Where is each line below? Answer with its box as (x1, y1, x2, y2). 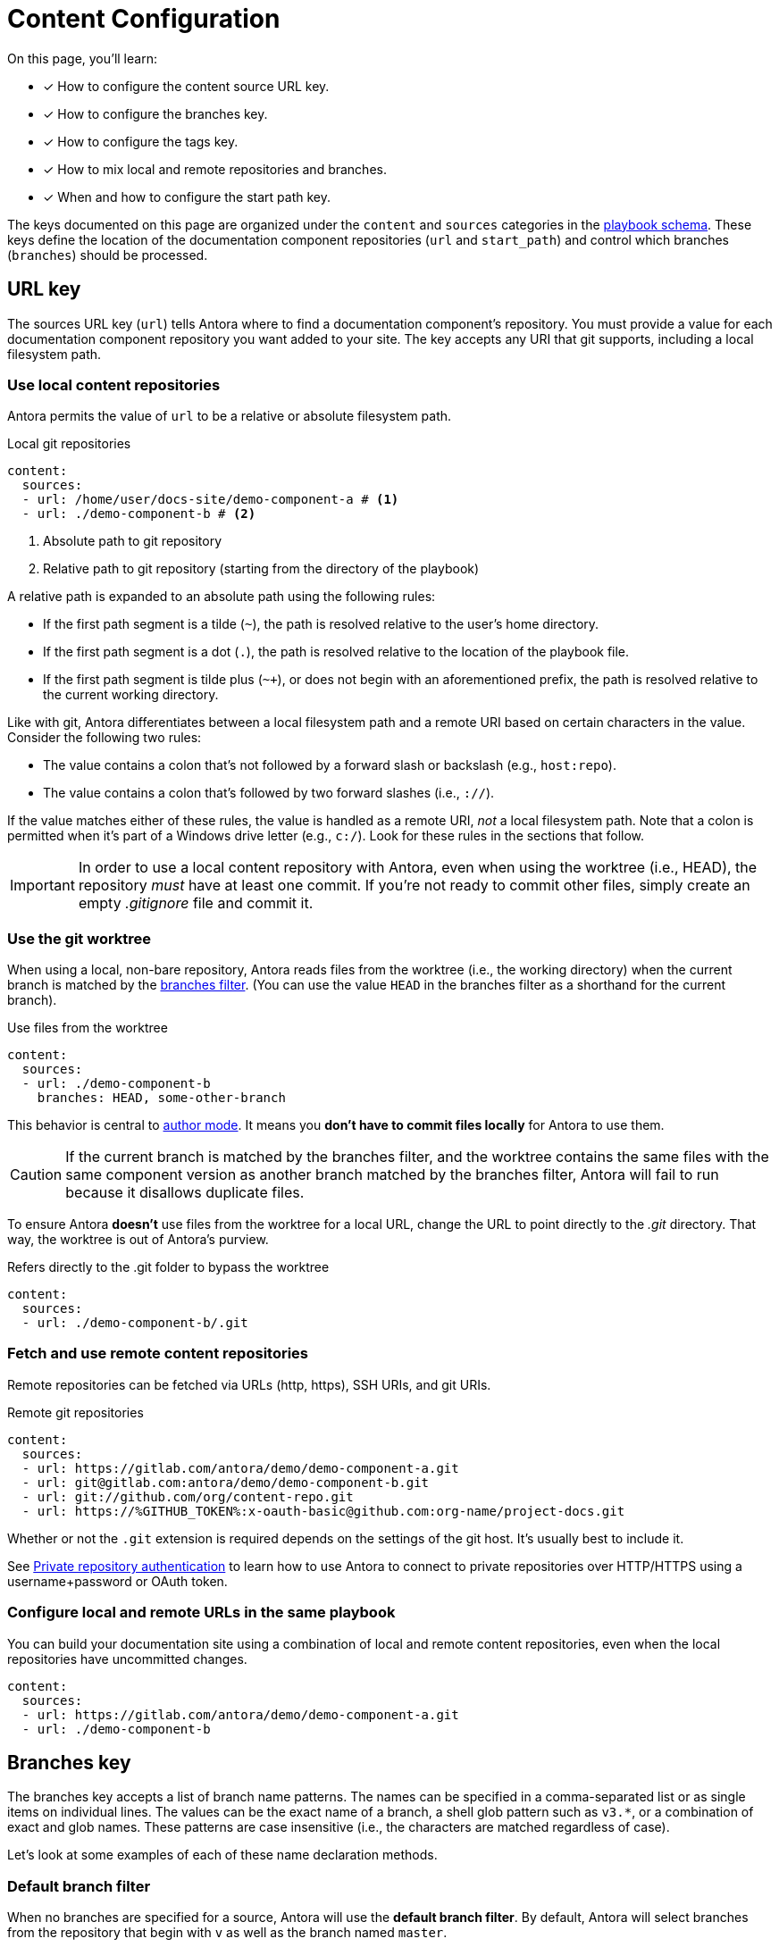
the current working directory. (43, 687, 219, 703)
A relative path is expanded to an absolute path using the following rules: (7, 589, 436, 605)
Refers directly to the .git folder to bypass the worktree (7, 1259, 330, 1275)
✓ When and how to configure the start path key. (43, 188, 331, 205)
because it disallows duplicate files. (65, 1183, 305, 1202)
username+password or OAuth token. (7, 1573, 228, 1589)
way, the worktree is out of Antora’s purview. (7, 1232, 269, 1248)
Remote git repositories (7, 1404, 144, 1420)
